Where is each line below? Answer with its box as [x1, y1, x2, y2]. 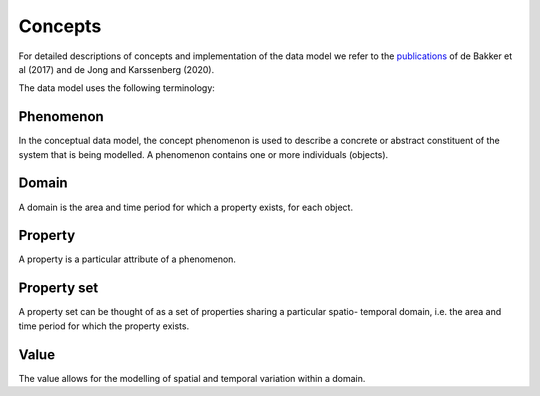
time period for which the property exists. [18, 320, 190, 332]
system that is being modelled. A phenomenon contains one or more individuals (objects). [18, 148, 389, 160]
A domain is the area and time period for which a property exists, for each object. [18, 201, 354, 213]
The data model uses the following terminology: [18, 82, 215, 94]
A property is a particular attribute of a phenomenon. [18, 253, 237, 265]
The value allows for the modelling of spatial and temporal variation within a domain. [18, 372, 366, 384]
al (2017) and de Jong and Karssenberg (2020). [18, 63, 215, 75]
